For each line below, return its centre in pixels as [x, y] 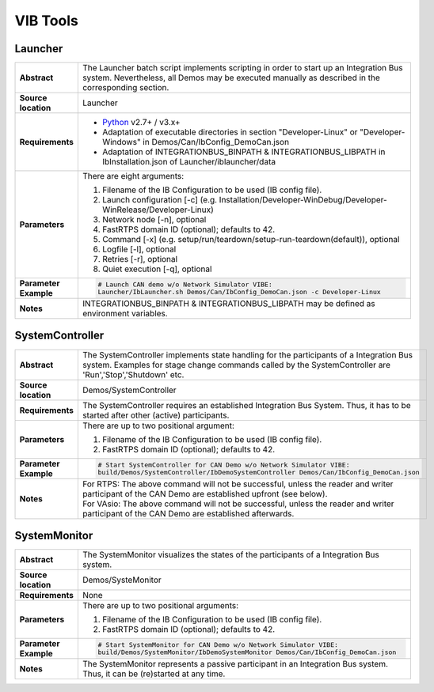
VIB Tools [47, 21]
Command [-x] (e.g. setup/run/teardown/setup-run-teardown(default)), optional [251, 240]
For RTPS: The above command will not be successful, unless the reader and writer [238, 484]
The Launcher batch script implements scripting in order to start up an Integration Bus [242, 68]
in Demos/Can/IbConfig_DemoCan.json [216, 142]
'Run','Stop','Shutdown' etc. [133, 374]
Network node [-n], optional [154, 220]
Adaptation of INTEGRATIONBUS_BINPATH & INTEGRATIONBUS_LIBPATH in [244, 152]
